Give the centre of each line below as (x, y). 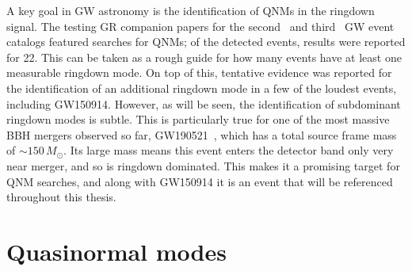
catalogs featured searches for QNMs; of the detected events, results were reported (206, 42)
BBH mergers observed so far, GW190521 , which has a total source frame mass (202, 134)
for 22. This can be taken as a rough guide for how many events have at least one (204, 57)
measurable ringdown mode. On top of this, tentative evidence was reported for (199, 73)
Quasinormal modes (116, 251)
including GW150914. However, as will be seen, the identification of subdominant (204, 103)
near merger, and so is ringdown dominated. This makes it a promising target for (203, 165)
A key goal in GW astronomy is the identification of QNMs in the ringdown (191, 10)
